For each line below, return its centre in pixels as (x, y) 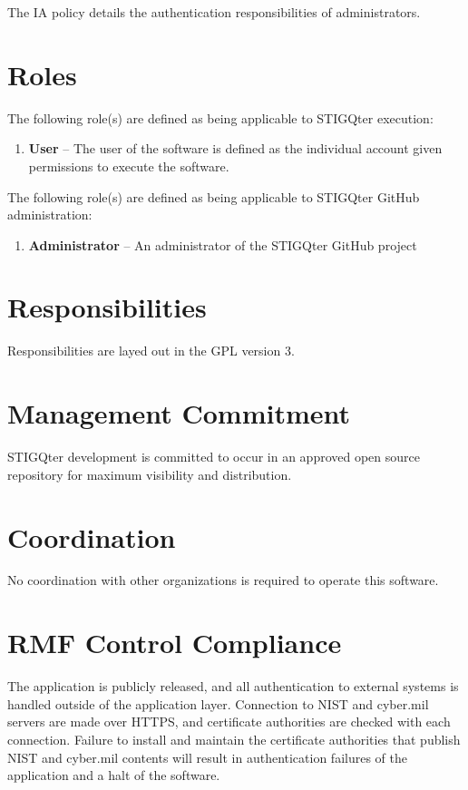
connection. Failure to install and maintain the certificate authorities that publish (234, 739)
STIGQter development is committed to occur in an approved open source (214, 457)
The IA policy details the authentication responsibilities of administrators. (214, 12)
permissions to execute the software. (129, 166)
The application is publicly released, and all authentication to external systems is (233, 686)
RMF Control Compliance (175, 643)
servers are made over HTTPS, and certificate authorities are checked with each (229, 722)
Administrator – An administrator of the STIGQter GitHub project (223, 244)
